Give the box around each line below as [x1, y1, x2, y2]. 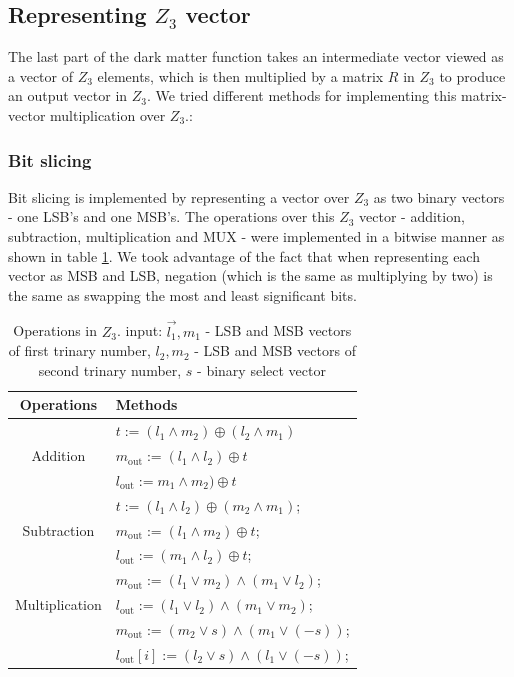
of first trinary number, [8, 340, 151, 361]
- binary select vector [197, 359, 326, 380]
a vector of [8, 65, 73, 86]
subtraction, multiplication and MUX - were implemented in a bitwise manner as [8, 225, 505, 246]
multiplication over [50, 104, 166, 125]
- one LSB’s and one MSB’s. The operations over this [8, 206, 335, 227]
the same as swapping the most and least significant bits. [8, 284, 357, 305]
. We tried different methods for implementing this [146, 85, 457, 106]
